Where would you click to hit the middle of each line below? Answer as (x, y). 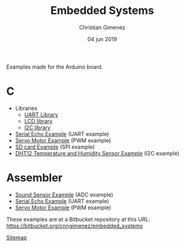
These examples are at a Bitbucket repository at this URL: (78, 219)
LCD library (38, 121)
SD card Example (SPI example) (55, 147)
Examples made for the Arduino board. (55, 67)
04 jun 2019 (102, 39)
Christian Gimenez (102, 27)
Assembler (34, 178)
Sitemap (17, 237)
